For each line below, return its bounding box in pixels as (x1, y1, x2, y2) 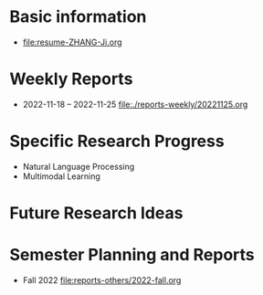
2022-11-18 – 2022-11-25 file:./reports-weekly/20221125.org (22, 99, 248, 110)
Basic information (9, 6, 147, 27)
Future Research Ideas (9, 203, 184, 223)
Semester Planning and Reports (9, 245, 256, 266)
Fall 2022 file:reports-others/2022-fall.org (22, 274, 182, 285)
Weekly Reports (9, 68, 133, 90)
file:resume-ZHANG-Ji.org (22, 37, 122, 47)
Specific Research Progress (9, 131, 226, 152)
